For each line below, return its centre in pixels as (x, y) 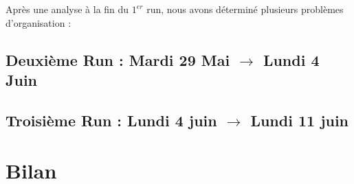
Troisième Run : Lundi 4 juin (111, 120)
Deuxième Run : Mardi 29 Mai (118, 59)
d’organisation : (38, 22)
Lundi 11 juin (300, 120)
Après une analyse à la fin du (67, 9)
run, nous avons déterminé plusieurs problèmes (245, 9)
